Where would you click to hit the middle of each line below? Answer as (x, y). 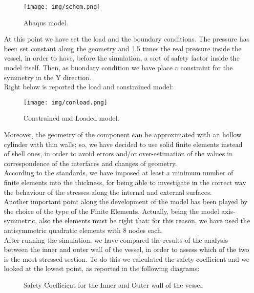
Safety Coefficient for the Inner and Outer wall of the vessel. (114, 284)
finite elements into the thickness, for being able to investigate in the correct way (125, 182)
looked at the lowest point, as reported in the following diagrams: (102, 268)
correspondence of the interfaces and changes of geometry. (91, 163)
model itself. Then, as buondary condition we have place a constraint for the (118, 68)
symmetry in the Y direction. (48, 77)
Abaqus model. (46, 22)
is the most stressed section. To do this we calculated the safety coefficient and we (127, 259)
